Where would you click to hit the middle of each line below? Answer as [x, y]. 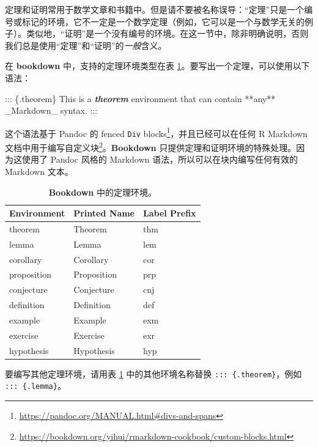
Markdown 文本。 [39, 171]
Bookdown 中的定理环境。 [102, 192]
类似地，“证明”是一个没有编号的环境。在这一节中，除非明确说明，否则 [167, 33]
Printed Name [104, 213]
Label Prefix [170, 213]
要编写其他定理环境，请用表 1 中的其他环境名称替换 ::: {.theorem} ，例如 [153, 373]
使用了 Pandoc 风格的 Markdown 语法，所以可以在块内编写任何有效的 [160, 159]
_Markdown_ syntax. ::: [51, 110]
